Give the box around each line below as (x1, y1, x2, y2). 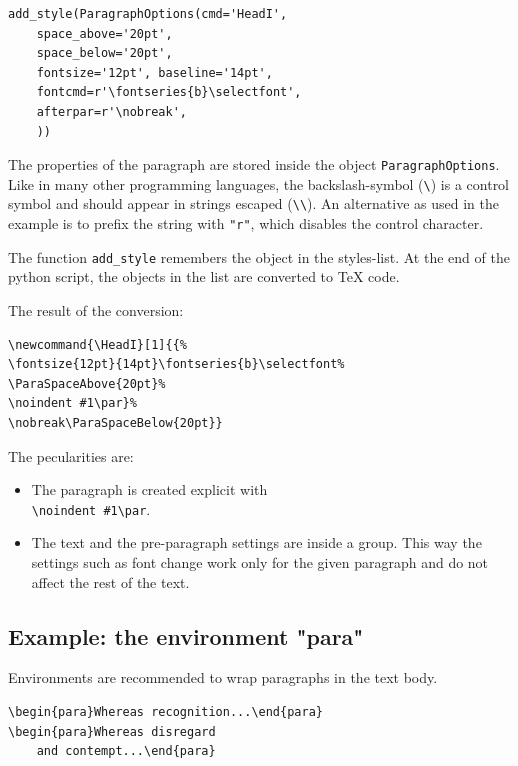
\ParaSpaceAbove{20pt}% (8, 376, 166, 391)
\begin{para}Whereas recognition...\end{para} (8, 705, 323, 720)
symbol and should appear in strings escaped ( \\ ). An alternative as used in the (8, 193, 500, 214)
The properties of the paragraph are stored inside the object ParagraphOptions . (8, 154, 500, 175)
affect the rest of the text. (31, 571, 190, 592)
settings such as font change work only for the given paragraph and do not (31, 552, 489, 573)
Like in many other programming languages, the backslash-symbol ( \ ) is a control (8, 173, 510, 194)
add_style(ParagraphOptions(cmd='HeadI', (8, 7, 288, 21)
